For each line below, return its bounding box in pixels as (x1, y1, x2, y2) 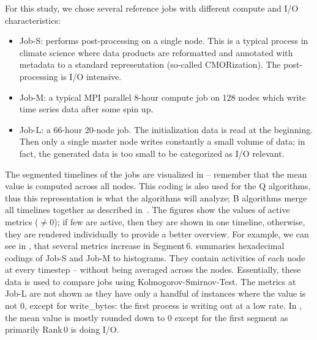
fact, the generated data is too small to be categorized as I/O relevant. (19, 146, 285, 159)
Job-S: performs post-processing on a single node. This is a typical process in (19, 34, 308, 47)
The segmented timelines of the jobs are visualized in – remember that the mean (5, 167, 307, 180)
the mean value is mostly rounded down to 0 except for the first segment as (5, 311, 288, 324)
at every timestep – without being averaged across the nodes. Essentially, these (5, 263, 301, 276)
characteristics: (5, 13, 61, 26)
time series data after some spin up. (19, 103, 154, 115)
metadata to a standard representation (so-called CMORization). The (19, 58, 281, 71)
